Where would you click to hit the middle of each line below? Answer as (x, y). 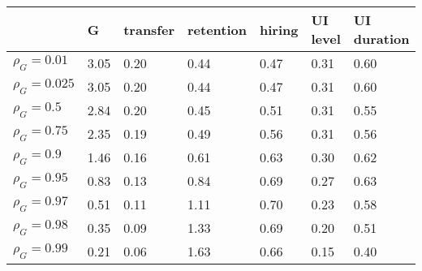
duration (381, 39)
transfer (149, 29)
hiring (279, 29)
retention (217, 29)
